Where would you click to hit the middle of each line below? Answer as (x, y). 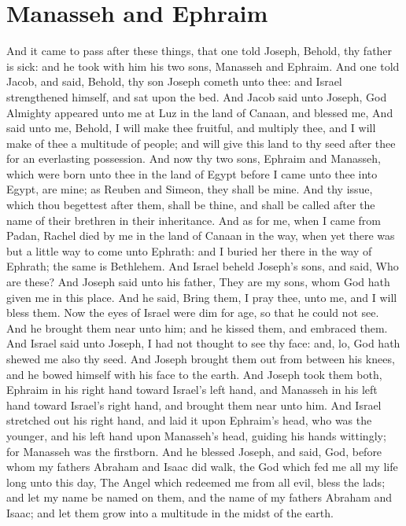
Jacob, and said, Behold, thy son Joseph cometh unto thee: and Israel (174, 81)
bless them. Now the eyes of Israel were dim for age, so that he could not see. (193, 313)
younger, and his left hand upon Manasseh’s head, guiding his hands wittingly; (196, 435)
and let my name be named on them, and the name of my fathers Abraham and (199, 497)
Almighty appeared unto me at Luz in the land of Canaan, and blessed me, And (200, 112)
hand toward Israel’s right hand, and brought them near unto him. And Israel (194, 405)
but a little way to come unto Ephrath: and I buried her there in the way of (189, 250)
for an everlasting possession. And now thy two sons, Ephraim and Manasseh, (194, 158)
